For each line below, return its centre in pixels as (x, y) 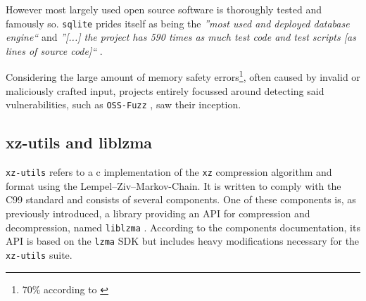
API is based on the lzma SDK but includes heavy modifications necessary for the (183, 241)
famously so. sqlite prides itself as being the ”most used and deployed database (178, 23)
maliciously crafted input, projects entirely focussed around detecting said (165, 90)
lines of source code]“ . (54, 50)
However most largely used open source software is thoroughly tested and (164, 9)
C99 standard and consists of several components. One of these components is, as (181, 199)
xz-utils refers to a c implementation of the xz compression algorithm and (169, 172)
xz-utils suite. (39, 254)
